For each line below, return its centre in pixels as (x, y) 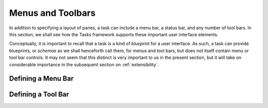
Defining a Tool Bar (39, 94)
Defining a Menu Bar (41, 79)
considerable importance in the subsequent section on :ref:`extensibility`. (84, 64)
